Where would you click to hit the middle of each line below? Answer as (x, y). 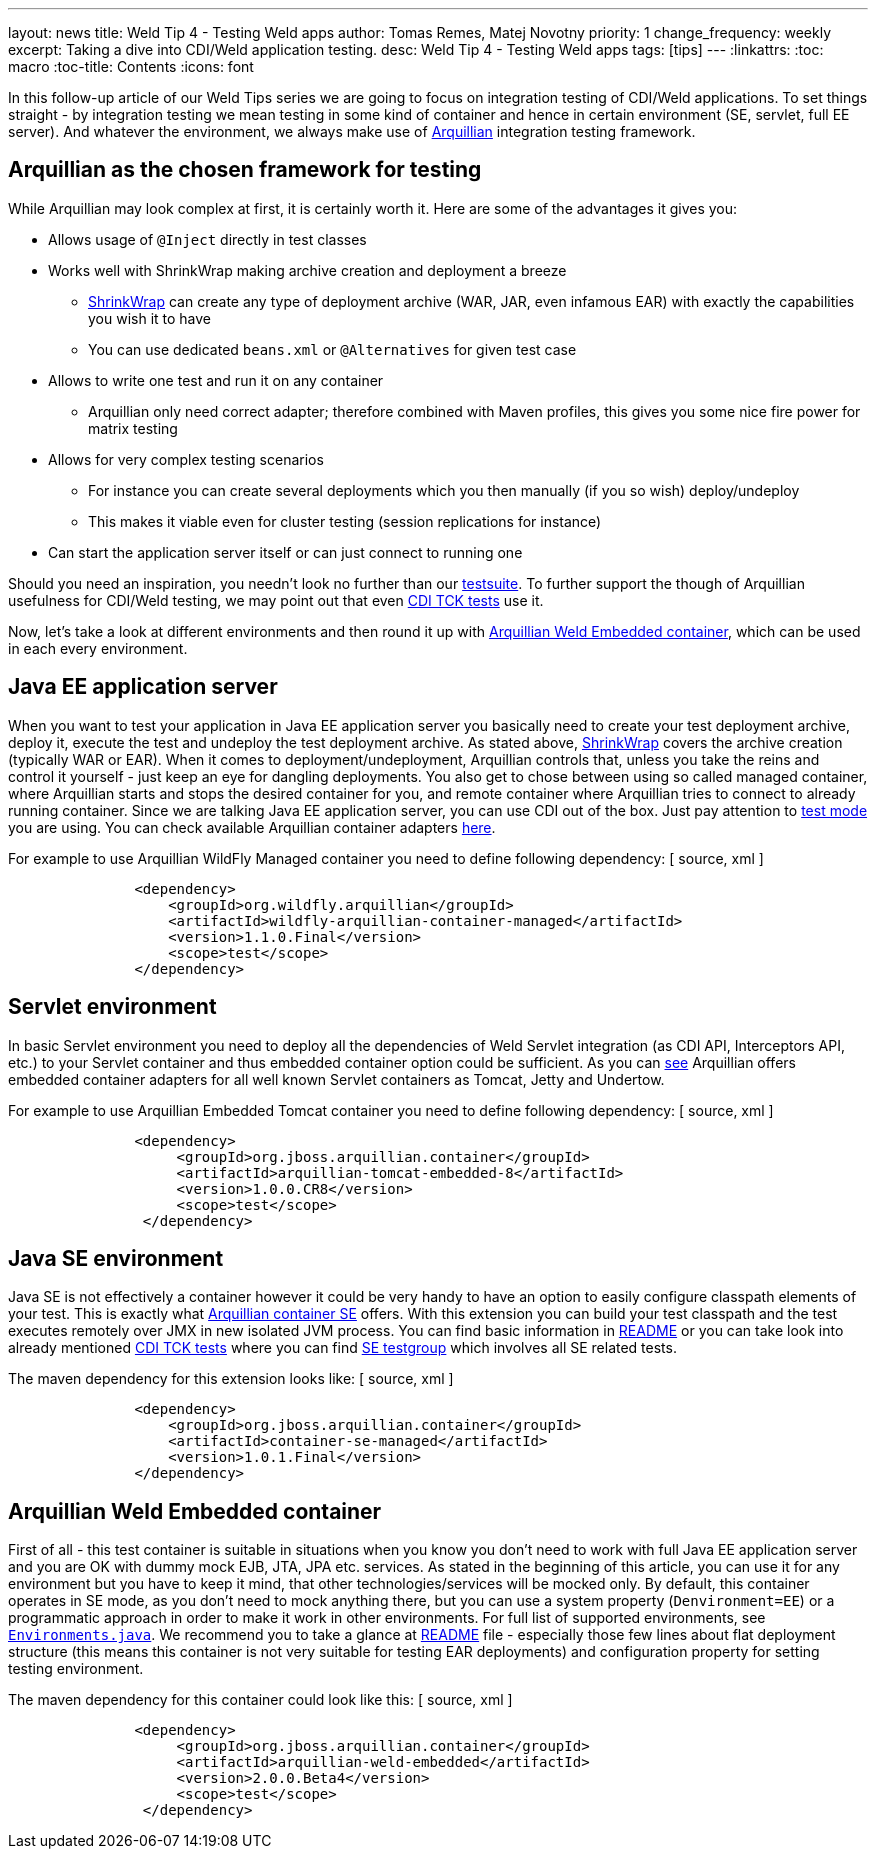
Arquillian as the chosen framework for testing (245, 170)
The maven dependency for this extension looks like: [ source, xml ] (231, 1379)
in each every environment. (98, 648)
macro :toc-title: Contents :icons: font (131, 66)
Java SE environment (116, 1258)
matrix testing (133, 428)
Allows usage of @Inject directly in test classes (207, 239)
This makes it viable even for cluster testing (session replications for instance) (345, 521)
